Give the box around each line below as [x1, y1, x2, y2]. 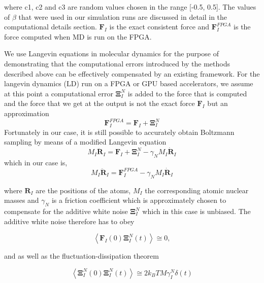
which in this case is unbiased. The [142, 206, 251, 217]
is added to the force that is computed [127, 88, 247, 98]
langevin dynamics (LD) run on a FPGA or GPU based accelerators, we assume [4, 78, 253, 89]
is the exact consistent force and [109, 21, 210, 32]
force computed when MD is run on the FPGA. [4, 31, 152, 42]
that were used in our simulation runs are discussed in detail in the [18, 11, 227, 22]
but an [207, 98, 228, 109]
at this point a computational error [4, 88, 113, 98]
